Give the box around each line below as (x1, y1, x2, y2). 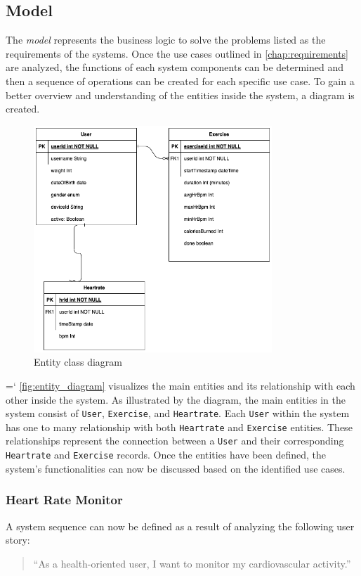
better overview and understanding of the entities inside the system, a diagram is (6, 87, 355, 102)
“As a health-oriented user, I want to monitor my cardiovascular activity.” (33, 556, 351, 570)
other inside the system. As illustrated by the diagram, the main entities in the (6, 392, 346, 407)
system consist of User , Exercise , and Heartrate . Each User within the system (6, 406, 350, 421)
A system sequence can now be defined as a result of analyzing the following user (6, 518, 355, 533)
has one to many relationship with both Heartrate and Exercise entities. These (6, 419, 353, 434)
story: (6, 532, 30, 547)
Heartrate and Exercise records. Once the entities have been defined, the (6, 447, 326, 462)
